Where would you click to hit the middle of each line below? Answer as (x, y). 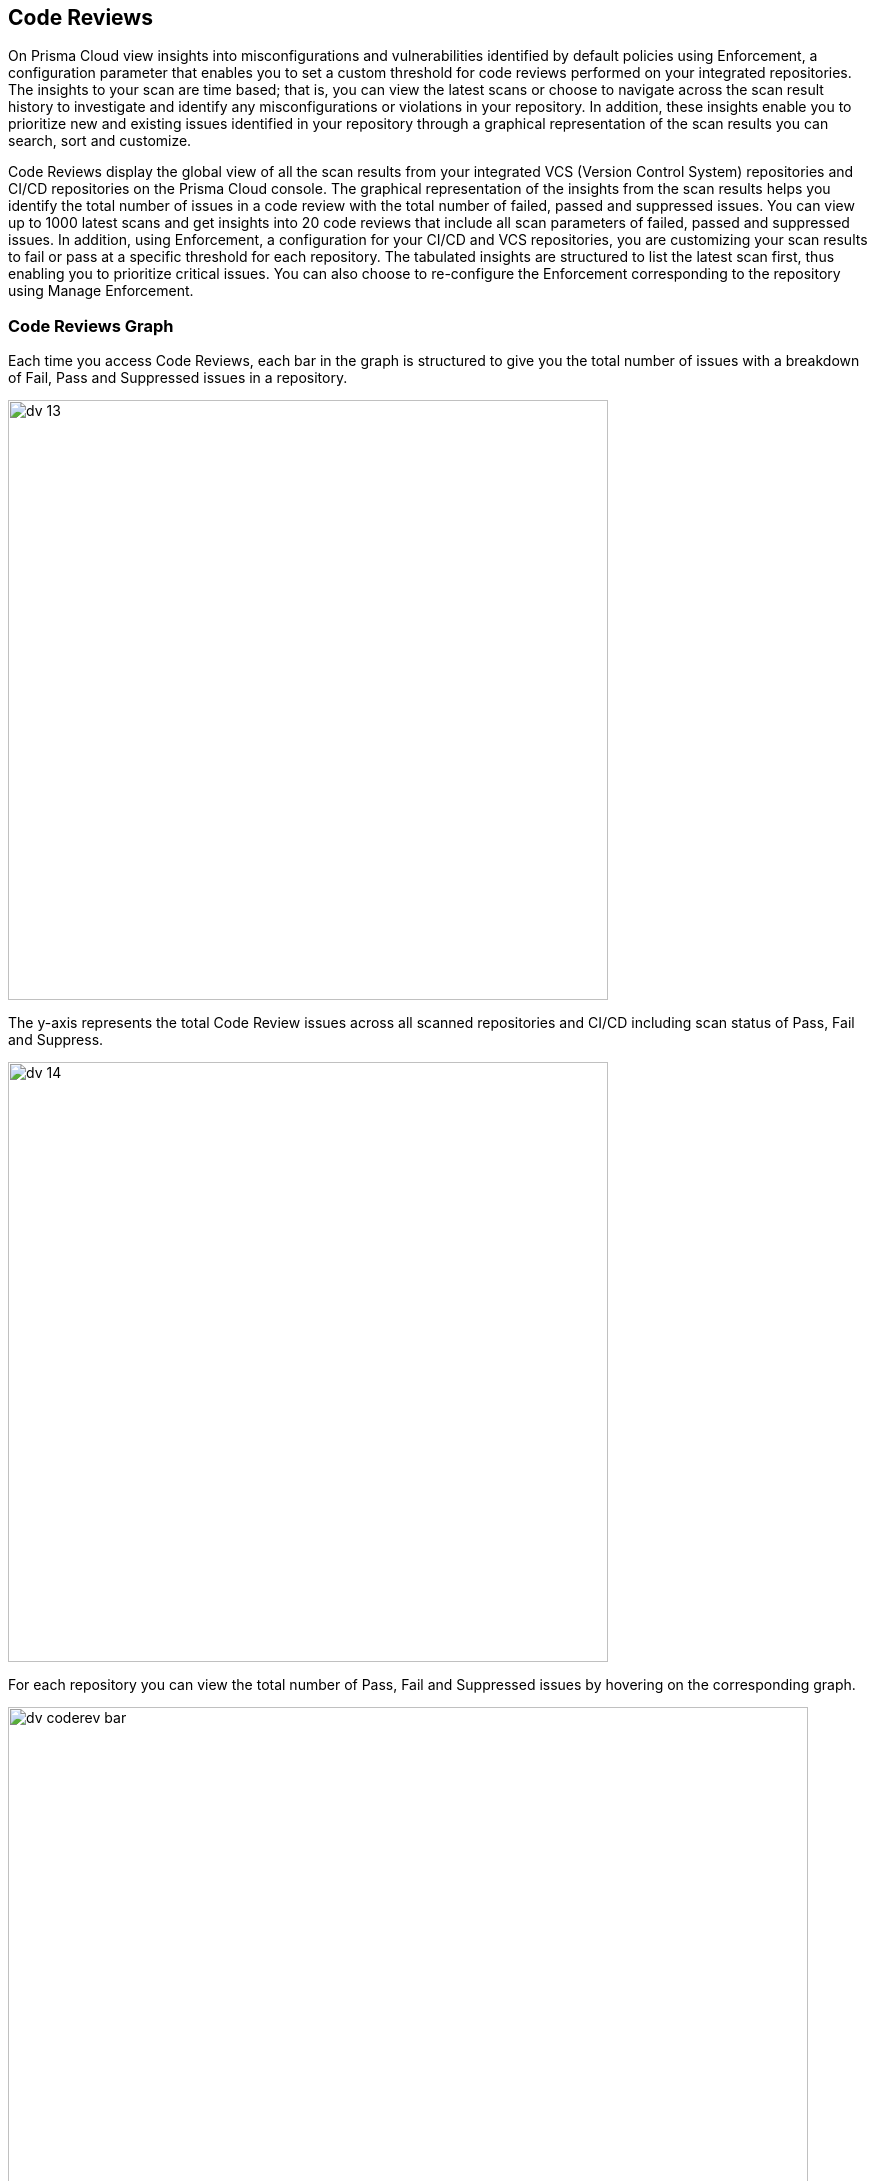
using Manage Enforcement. (101, 291)
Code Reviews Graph (91, 325)
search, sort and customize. (100, 141)
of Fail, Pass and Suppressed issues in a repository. (178, 378)
